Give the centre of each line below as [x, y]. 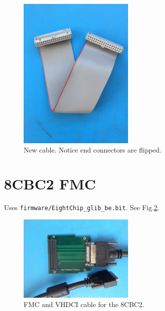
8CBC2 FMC [50, 184]
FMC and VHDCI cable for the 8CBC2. [84, 304]
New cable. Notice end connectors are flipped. [93, 150]
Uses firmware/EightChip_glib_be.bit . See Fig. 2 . [82, 207]
